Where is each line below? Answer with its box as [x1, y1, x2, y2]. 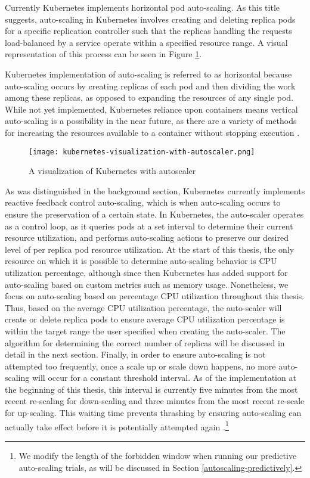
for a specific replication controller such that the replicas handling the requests [5, 24, 292, 37]
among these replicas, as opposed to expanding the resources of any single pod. [5, 91, 294, 104]
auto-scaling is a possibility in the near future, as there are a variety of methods [5, 114, 297, 127]
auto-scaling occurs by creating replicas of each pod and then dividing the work [5, 79, 296, 92]
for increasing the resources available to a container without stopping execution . [5, 126, 300, 138]
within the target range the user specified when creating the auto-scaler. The [5, 324, 286, 337]
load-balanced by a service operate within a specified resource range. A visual [5, 36, 288, 48]
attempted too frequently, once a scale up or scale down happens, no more [5, 359, 276, 372]
